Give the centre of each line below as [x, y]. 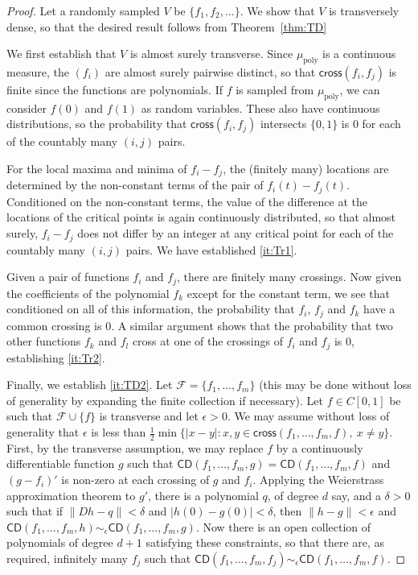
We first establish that [61, 54]
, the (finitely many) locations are [306, 168]
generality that [43, 432]
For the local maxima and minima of [97, 168]
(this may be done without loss [335, 385]
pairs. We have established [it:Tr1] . [211, 249]
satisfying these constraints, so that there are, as [265, 542]
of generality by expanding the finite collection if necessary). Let [165, 400]
